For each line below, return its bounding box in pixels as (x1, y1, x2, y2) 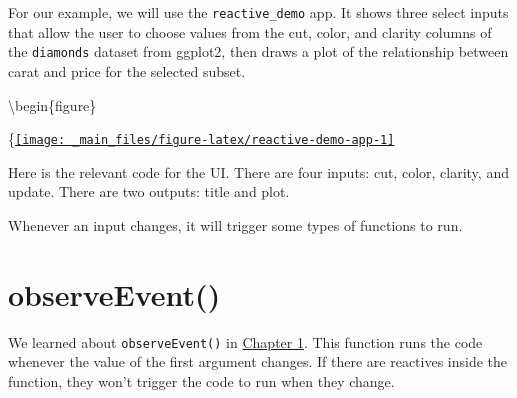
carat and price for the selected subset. (8, 60, 246, 81)
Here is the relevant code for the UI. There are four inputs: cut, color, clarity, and (8, 161, 509, 182)
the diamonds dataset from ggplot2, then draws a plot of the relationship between (8, 41, 509, 62)
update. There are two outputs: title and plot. (8, 181, 290, 202)
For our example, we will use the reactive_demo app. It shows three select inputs (8, 2, 509, 22)
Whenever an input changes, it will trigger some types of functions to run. (8, 214, 463, 235)
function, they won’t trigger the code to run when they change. (8, 370, 395, 391)
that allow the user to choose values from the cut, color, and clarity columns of (8, 21, 492, 42)
